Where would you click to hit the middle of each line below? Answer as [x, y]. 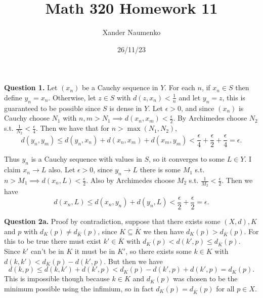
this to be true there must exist [53, 241]
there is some [160, 170]
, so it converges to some [187, 159]
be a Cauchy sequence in [120, 87]
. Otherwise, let [72, 97]
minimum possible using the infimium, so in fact [79, 288]
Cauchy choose [27, 118]
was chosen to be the [205, 278]
